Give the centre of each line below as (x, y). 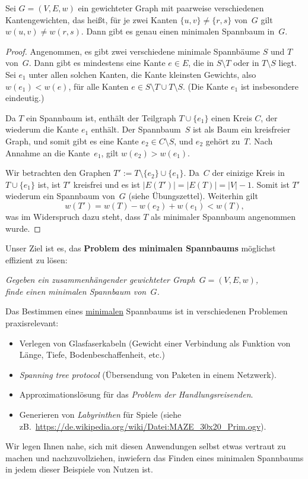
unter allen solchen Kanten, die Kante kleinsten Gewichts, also (142, 74)
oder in (246, 63)
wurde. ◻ (23, 228)
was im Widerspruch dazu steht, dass (73, 216)
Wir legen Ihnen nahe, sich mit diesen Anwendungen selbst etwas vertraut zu (146, 446)
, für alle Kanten (99, 86)
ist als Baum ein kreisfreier (242, 129)
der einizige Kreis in (248, 173)
